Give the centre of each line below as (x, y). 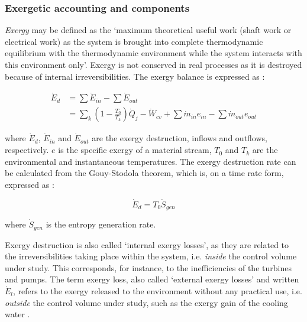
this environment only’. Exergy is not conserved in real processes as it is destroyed (153, 64)
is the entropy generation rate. (101, 224)
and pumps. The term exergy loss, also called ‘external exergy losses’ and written (152, 279)
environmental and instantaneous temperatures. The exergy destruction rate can (151, 161)
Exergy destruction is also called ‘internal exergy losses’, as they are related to (147, 244)
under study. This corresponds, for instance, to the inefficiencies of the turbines (148, 267)
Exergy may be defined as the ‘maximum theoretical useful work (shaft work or (148, 30)
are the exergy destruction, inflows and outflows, (180, 138)
